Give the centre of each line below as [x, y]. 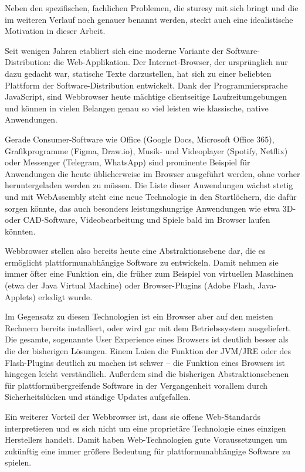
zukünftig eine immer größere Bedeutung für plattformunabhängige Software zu [148, 451]
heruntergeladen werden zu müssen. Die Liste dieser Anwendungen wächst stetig [149, 185]
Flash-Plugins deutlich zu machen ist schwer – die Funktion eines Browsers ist [145, 362]
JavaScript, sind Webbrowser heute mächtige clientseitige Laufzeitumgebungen [146, 96]
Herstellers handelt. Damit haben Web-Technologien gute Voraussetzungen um [146, 439]
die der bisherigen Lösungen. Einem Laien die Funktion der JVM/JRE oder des [148, 351]
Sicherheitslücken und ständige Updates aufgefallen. [98, 397]
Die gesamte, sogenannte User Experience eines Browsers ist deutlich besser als [147, 339]
